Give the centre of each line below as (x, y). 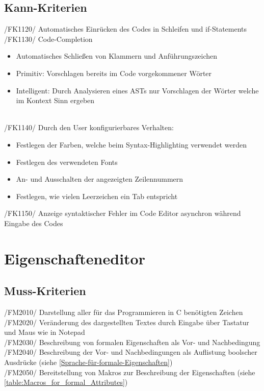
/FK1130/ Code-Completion (48, 39)
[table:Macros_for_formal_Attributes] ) (66, 382)
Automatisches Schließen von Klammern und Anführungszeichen (117, 56)
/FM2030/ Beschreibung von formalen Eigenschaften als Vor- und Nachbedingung (132, 342)
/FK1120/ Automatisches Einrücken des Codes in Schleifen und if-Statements (126, 29)
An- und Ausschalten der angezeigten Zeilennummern (100, 179)
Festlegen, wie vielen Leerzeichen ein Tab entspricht (97, 196)
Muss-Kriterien (45, 291)
